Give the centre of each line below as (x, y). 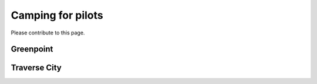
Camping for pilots (57, 15)
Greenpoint (32, 49)
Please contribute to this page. (48, 33)
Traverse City (36, 68)
